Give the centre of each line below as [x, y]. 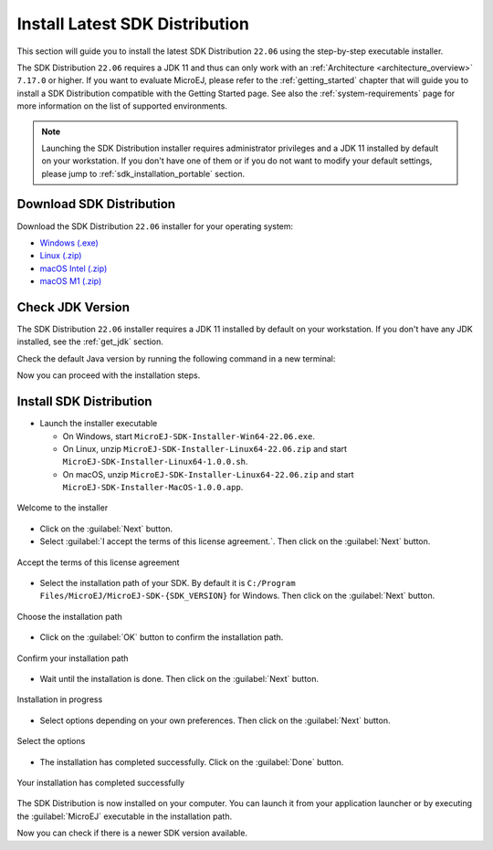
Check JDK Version [73, 307]
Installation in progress [60, 699]
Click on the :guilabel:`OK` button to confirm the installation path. [162, 637]
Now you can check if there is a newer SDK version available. [132, 833]
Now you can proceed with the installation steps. [109, 375]
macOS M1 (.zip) [71, 281]
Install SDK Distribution [84, 402]
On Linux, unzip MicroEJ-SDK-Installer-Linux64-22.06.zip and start [205, 448]
